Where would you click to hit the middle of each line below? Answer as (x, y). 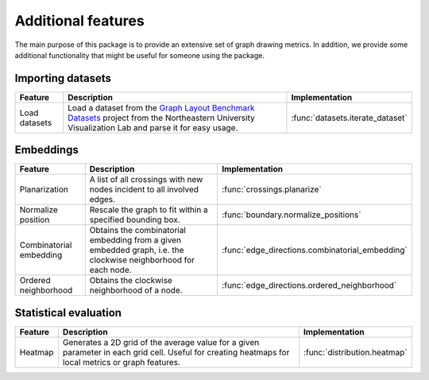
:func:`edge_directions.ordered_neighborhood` (309, 285)
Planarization (44, 189)
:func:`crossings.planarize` (272, 189)
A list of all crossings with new (146, 180)
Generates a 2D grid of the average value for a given (161, 342)
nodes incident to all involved (144, 189)
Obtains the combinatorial (138, 231)
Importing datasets (63, 78)
